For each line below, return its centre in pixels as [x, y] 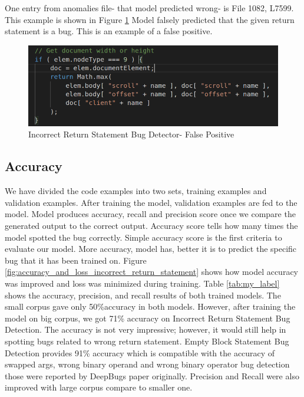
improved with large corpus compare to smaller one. [99, 387]
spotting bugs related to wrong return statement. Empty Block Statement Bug [147, 341]
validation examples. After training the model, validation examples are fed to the [151, 202]
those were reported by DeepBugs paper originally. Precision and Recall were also [152, 375]
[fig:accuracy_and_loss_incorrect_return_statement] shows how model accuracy [151, 272]
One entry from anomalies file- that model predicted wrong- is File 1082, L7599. [149, 8]
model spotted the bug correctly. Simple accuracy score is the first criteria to [143, 237]
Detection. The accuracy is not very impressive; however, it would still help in [146, 329]
